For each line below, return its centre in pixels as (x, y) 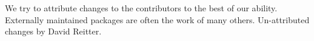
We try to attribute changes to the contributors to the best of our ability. (141, 8)
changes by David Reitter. (53, 31)
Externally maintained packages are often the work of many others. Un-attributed (157, 19)
